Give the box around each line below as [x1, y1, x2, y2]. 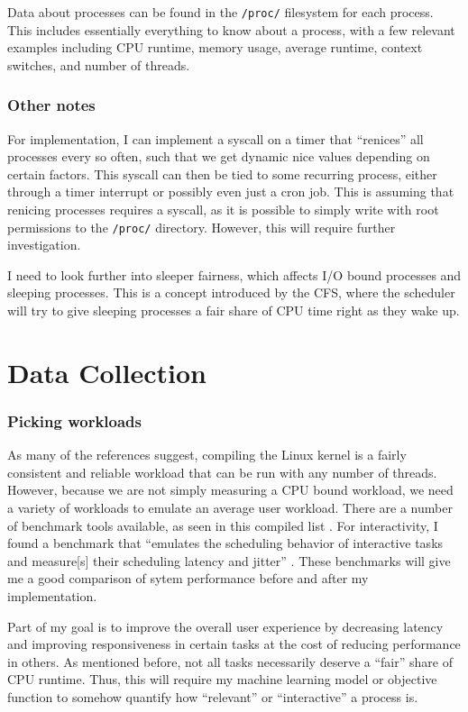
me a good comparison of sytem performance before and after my [7, 569, 369, 588]
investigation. [7, 235, 81, 254]
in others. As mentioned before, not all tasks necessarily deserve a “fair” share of [7, 652, 453, 671]
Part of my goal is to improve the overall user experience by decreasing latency [7, 616, 444, 635]
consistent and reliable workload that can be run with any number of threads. [7, 462, 437, 481]
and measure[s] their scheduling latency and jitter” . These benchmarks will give [7, 551, 451, 570]
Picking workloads [7, 409, 142, 432]
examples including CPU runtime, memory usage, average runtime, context [7, 38, 423, 57]
